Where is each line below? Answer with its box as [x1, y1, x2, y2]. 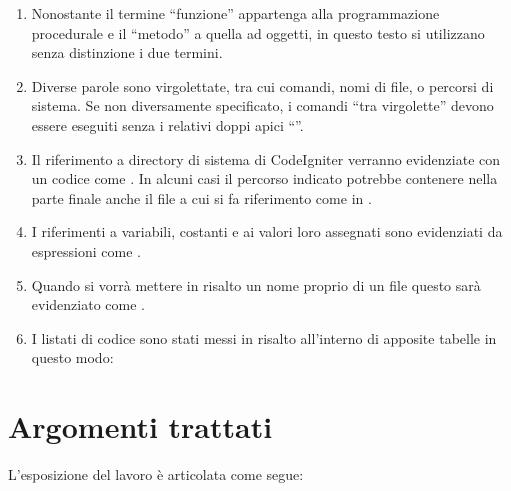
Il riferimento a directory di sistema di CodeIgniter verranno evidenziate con [31, 148, 501, 169]
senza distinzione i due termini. [31, 42, 223, 63]
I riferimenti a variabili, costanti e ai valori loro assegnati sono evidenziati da [31, 221, 503, 242]
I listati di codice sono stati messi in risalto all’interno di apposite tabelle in [31, 327, 497, 348]
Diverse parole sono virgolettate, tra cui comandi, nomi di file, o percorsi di [31, 75, 494, 96]
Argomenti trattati [8, 406, 273, 447]
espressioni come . [31, 240, 141, 261]
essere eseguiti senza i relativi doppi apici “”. [31, 114, 304, 135]
